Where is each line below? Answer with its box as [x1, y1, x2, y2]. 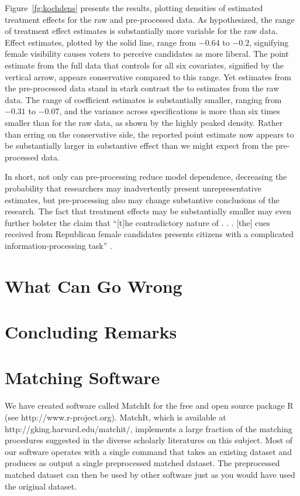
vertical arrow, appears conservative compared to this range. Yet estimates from [5, 70, 291, 83]
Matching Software [5, 365, 160, 389]
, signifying [249, 36, 289, 48]
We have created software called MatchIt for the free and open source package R [5, 399, 294, 412]
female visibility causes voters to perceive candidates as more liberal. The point [5, 47, 289, 60]
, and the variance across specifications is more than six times [59, 105, 280, 117]
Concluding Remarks [5, 320, 177, 344]
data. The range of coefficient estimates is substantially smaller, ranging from [5, 93, 282, 105]
